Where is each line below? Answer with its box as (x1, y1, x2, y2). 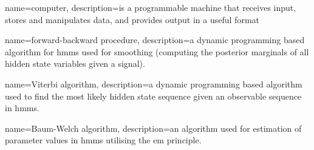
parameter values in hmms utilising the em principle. (5, 134, 202, 146)
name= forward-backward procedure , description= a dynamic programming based (5, 33, 305, 46)
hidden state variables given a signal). (5, 57, 145, 70)
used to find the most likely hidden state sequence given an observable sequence (5, 89, 302, 102)
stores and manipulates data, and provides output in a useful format (5, 13, 259, 26)
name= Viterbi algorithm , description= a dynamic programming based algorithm (5, 77, 302, 90)
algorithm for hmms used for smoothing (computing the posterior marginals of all (5, 45, 309, 58)
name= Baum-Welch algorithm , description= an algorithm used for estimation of (5, 121, 302, 134)
